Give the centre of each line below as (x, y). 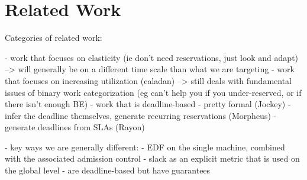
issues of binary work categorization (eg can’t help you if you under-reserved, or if (153, 92)
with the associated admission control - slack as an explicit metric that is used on (152, 158)
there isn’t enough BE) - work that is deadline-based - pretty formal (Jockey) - (148, 104)
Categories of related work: (54, 38)
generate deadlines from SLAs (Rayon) (75, 127)
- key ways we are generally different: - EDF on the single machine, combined (145, 147)
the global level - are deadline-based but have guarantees (108, 170)
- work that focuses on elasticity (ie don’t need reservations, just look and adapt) (152, 57)
